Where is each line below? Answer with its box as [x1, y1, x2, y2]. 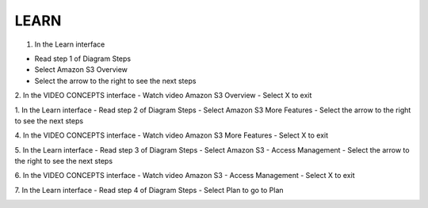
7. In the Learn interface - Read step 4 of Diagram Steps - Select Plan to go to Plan [14, 185, 285, 195]
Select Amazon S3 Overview [34, 65, 128, 74]
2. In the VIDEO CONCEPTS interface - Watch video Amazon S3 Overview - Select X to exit [14, 91, 312, 100]
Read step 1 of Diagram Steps [34, 54, 131, 63]
